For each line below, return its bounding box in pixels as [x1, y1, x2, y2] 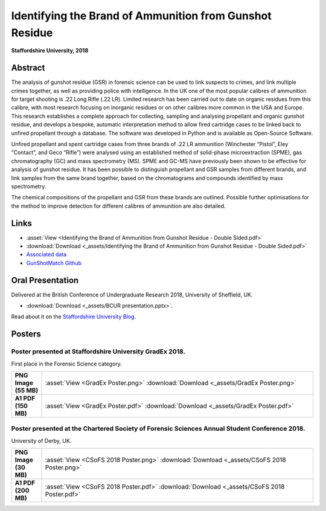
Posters [11, 329, 42, 339]
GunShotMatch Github [26, 259, 81, 266]
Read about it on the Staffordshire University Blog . [11, 313, 136, 320]
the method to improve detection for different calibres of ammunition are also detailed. [11, 202, 226, 210]
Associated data [26, 251, 67, 258]
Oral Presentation [11, 275, 79, 285]
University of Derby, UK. [11, 437, 72, 444]
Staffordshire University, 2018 [11, 47, 89, 54]
